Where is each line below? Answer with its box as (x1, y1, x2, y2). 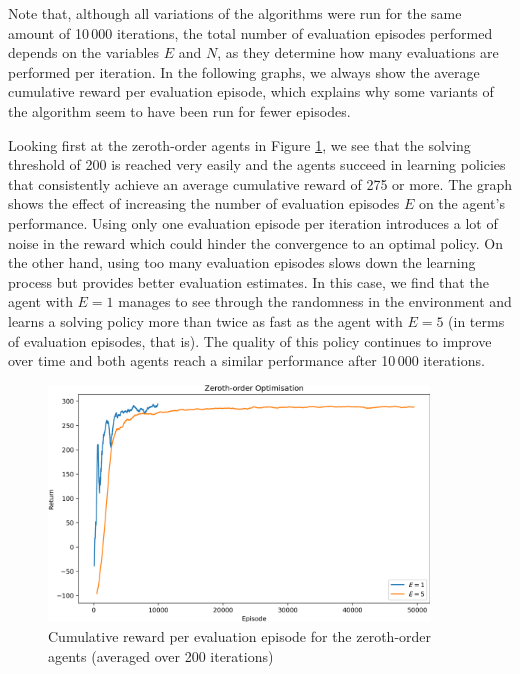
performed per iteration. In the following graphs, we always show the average (8, 61, 480, 82)
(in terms (448, 310, 505, 331)
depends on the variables (8, 42, 160, 63)
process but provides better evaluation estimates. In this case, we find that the (8, 271, 489, 292)
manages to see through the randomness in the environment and (118, 291, 512, 312)
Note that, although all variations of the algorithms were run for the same (8, 3, 462, 23)
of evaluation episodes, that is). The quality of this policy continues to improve (8, 330, 492, 351)
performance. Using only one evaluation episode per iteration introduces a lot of (8, 212, 498, 233)
